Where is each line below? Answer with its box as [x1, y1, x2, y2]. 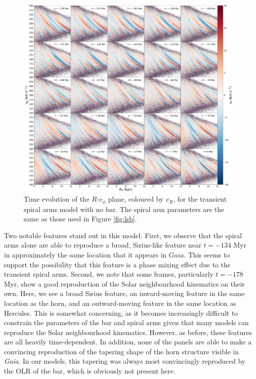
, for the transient [173, 194, 227, 204]
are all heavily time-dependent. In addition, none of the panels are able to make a [4, 337, 252, 347]
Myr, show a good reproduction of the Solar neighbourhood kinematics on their [4, 278, 245, 289]
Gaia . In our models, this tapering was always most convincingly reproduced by [4, 356, 246, 366]
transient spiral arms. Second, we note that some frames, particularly [4, 269, 213, 279]
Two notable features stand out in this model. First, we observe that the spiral [4, 230, 242, 240]
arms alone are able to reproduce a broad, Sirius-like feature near [4, 240, 202, 250]
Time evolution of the [24, 194, 89, 204]
